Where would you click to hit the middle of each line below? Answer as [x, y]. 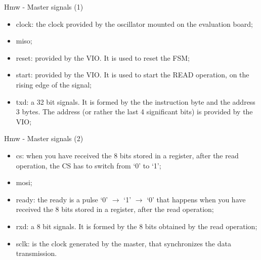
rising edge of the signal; [54, 84]
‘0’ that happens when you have [196, 199]
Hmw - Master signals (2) [44, 138]
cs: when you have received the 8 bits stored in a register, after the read [127, 155]
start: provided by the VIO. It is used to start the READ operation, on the [133, 75]
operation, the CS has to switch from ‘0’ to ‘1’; [89, 165]
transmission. [36, 253]
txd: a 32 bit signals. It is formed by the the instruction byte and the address [136, 101]
